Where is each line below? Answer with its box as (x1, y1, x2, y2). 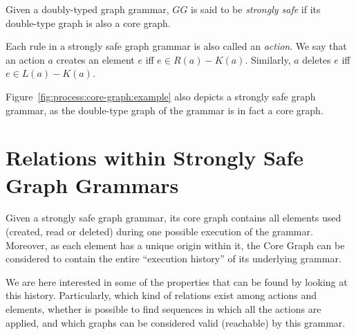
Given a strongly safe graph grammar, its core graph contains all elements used (6, 210, 341, 225)
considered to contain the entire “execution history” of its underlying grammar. (6, 251, 341, 266)
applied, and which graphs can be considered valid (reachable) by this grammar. (6, 315, 346, 329)
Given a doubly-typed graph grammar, (6, 2, 169, 16)
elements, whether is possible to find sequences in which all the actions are (6, 302, 321, 316)
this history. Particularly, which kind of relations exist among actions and (6, 288, 317, 302)
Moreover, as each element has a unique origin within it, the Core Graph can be (6, 237, 345, 252)
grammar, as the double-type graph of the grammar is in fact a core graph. (6, 102, 324, 117)
